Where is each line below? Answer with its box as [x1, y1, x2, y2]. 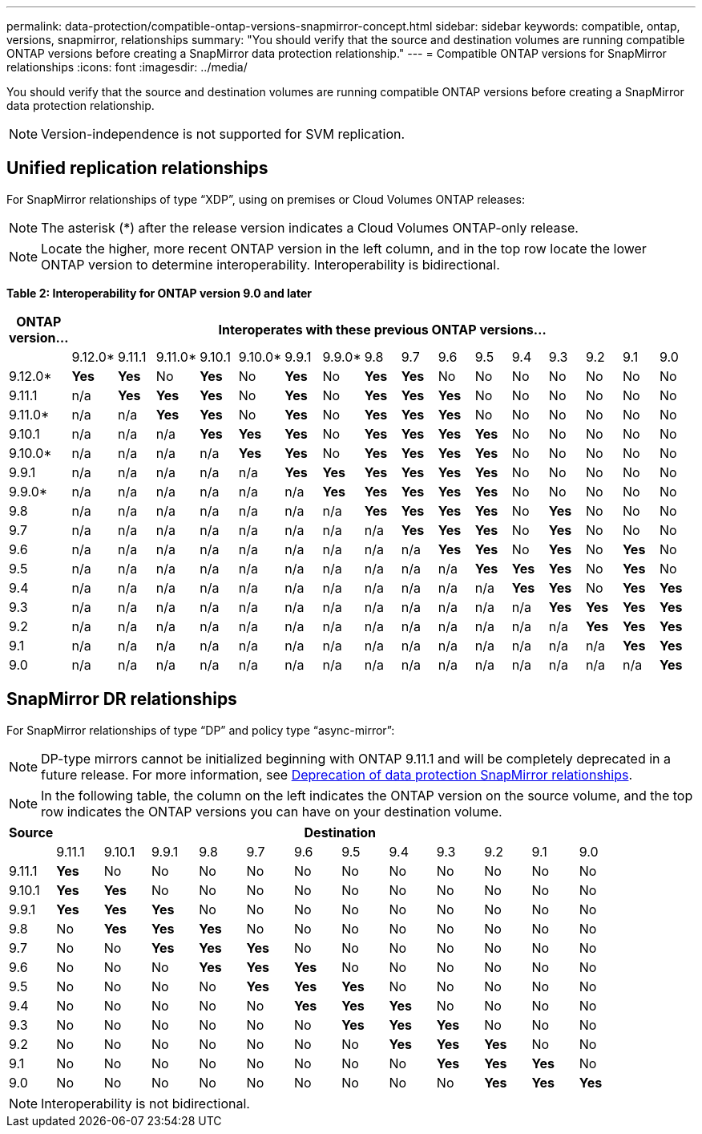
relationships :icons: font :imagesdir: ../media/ [6, 60, 248, 74]
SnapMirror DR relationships [6, 689, 237, 710]
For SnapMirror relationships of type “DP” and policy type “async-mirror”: [6, 723, 395, 737]
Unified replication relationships [6, 158, 268, 179]
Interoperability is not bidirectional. [41, 1095, 250, 1112]
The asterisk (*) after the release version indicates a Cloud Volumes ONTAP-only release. [41, 219, 579, 236]
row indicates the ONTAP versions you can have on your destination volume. [41, 803, 502, 820]
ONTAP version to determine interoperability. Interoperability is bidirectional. [41, 256, 500, 273]
